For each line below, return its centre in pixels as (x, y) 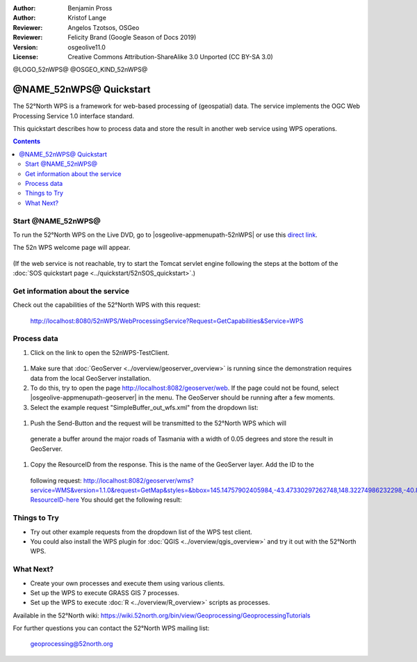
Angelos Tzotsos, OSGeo (104, 27)
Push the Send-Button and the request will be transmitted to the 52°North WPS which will (158, 423)
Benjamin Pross (90, 8)
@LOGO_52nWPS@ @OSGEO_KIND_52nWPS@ (80, 70)
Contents (27, 141)
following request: (56, 480)
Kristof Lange (87, 18)
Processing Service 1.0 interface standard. (74, 116)
